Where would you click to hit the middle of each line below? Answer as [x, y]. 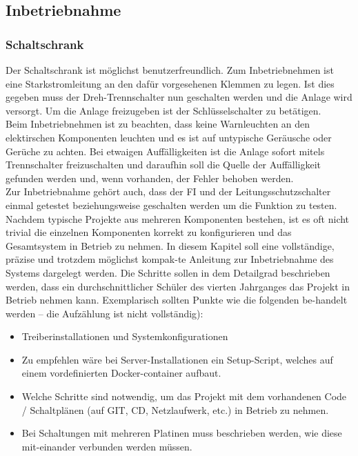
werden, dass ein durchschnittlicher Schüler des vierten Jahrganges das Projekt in [178, 286]
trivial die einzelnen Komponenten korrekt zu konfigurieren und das [149, 232]
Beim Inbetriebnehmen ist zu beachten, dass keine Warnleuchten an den [158, 124]
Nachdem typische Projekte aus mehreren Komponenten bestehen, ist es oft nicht [178, 218]
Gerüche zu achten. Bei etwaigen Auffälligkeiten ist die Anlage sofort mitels [165, 151]
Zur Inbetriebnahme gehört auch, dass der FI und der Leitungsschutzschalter [168, 191]
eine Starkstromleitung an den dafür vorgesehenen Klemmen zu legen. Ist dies [170, 83]
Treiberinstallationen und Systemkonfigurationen [125, 336]
